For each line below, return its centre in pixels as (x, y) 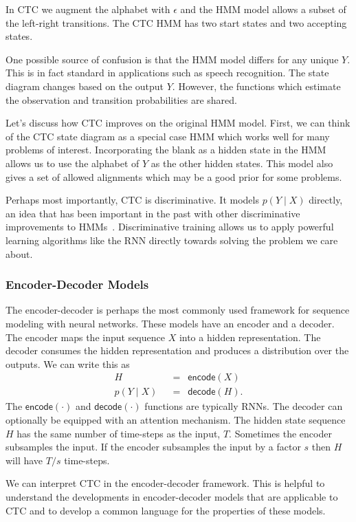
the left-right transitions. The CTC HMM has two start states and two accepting (176, 22)
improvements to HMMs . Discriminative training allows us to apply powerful (170, 227)
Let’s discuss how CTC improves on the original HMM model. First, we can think (178, 123)
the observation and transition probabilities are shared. (121, 99)
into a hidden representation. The (250, 337)
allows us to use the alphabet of (73, 163)
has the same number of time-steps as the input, (119, 433)
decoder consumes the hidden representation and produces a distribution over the (177, 350)
